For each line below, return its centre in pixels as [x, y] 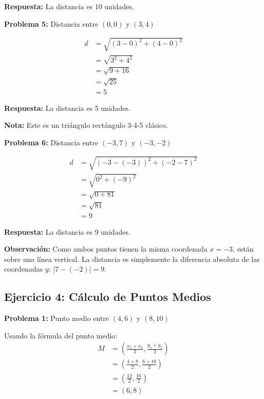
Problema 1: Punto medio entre [57, 318]
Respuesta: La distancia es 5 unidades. [67, 108]
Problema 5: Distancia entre [51, 23]
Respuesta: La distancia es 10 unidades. [69, 6]
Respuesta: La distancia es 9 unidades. [67, 231]
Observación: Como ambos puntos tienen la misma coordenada [106, 249]
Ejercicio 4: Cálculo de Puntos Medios [108, 297]
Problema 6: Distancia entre [51, 142]
